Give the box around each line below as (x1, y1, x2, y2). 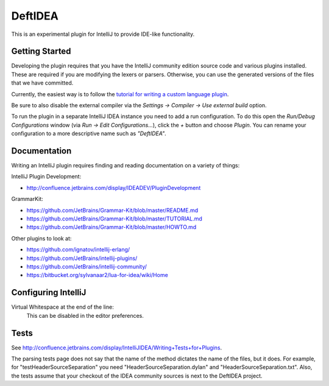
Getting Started (11, 46, 71, 57)
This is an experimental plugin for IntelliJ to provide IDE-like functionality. (11, 30, 195, 38)
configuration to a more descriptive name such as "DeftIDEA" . (11, 130, 167, 137)
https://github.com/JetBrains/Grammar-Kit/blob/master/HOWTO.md (26, 223, 197, 231)
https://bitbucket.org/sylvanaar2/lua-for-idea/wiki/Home (26, 272, 169, 279)
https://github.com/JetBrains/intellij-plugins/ (26, 254, 138, 262)
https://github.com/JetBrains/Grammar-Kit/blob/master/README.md (26, 206, 199, 214)
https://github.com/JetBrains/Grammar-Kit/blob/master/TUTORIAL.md (26, 215, 202, 222)
